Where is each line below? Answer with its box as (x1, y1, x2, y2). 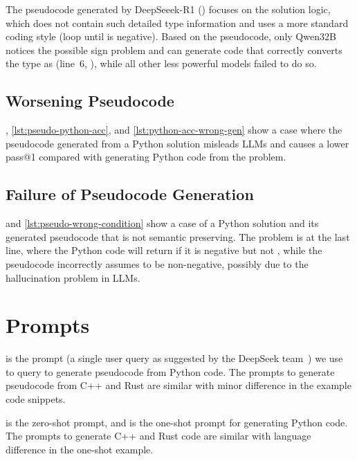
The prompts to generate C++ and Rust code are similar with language (6, 428, 311, 443)
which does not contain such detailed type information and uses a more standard (6, 15, 349, 30)
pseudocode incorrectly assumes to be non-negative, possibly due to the (6, 256, 309, 271)
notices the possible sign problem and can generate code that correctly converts (6, 42, 342, 57)
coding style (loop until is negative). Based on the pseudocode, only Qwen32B (6, 29, 336, 44)
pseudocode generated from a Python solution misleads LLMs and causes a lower (6, 136, 349, 150)
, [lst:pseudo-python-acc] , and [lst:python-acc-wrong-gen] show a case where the (6, 123, 342, 137)
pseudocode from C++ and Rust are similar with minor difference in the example (6, 378, 351, 392)
